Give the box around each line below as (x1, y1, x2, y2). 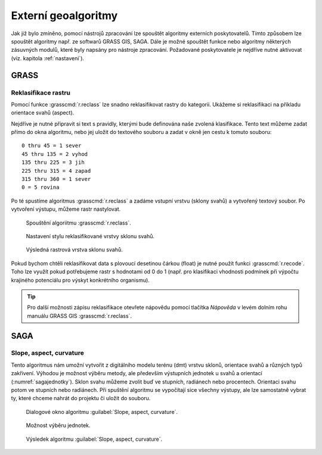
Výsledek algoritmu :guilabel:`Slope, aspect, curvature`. (26, 435, 163, 442)
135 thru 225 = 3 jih (21, 159, 85, 166)
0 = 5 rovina (21, 184, 60, 191)
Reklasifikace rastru (11, 88, 71, 96)
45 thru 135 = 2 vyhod (21, 151, 88, 157)
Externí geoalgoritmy (11, 9, 118, 22)
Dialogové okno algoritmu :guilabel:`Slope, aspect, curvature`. (26, 408, 178, 415)
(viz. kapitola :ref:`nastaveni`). (11, 54, 85, 62)
